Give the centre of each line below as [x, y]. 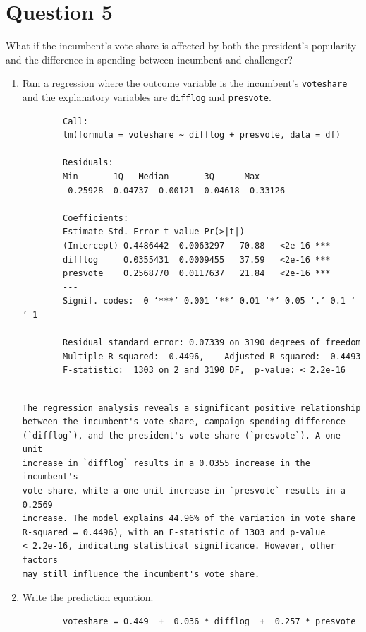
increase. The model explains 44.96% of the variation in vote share [189, 519]
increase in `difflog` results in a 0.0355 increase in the [166, 463]
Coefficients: [96, 218]
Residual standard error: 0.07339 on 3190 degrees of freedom [212, 343]
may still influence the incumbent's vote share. [141, 574]
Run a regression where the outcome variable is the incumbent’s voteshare [185, 83]
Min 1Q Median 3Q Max [161, 177]
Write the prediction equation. [88, 597]
